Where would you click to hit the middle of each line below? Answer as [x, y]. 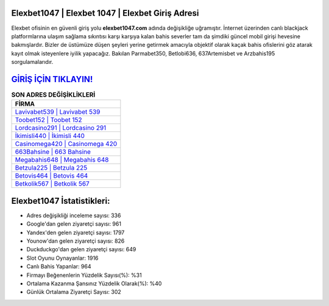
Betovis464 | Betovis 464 [51, 176]
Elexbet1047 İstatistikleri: [61, 201]
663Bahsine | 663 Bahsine [53, 152]
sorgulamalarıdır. [32, 62]
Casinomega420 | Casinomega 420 [66, 144]
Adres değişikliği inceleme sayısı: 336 [74, 215]
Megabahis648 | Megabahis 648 [62, 160]
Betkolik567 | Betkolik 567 [52, 184]
